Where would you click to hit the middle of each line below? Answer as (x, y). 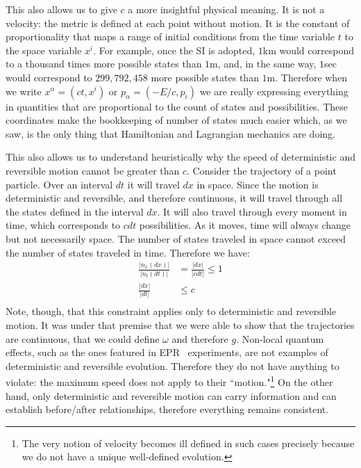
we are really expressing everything (274, 91)
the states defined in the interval (75, 211)
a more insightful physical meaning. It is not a (226, 9)
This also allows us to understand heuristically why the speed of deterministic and (180, 157)
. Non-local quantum (280, 338)
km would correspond (308, 50)
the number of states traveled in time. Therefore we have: (128, 252)
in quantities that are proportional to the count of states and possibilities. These (177, 106)
